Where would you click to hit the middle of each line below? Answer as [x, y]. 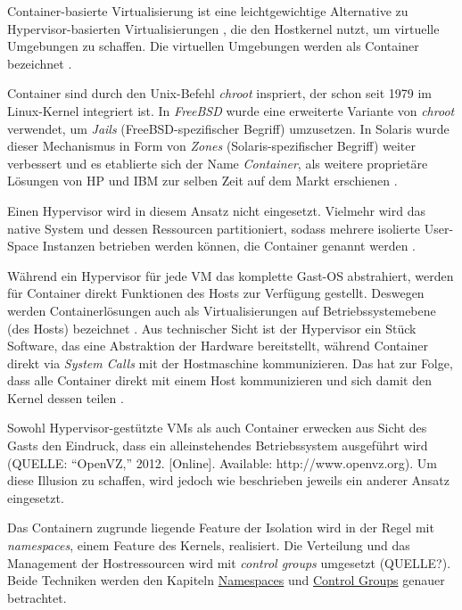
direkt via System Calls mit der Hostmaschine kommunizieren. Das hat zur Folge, [230, 363]
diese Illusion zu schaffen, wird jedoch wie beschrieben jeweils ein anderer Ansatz [229, 480]
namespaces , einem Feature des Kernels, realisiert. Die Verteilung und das [209, 545]
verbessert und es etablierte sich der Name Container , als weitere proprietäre [218, 163]
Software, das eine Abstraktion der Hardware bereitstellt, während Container [218, 346]
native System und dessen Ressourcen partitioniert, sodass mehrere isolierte [214, 228]
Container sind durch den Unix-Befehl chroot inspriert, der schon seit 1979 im [220, 93]
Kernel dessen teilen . [66, 397]
